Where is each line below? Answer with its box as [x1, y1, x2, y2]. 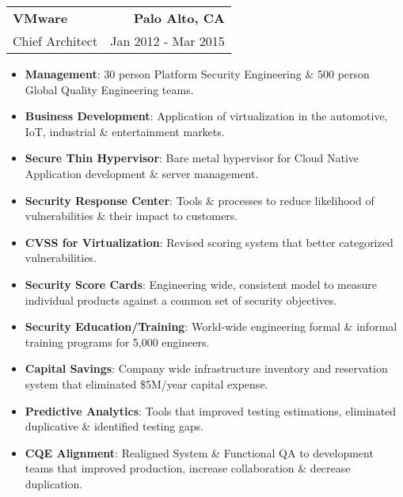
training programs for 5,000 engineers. [25, 333, 210, 350]
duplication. [25, 475, 83, 491]
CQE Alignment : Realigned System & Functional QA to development [25, 444, 374, 461]
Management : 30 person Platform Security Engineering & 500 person [25, 66, 370, 82]
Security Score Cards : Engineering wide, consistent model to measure [25, 275, 377, 292]
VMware [13, 9, 68, 27]
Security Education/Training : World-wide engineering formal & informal [25, 318, 397, 335]
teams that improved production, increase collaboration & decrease [25, 460, 351, 476]
